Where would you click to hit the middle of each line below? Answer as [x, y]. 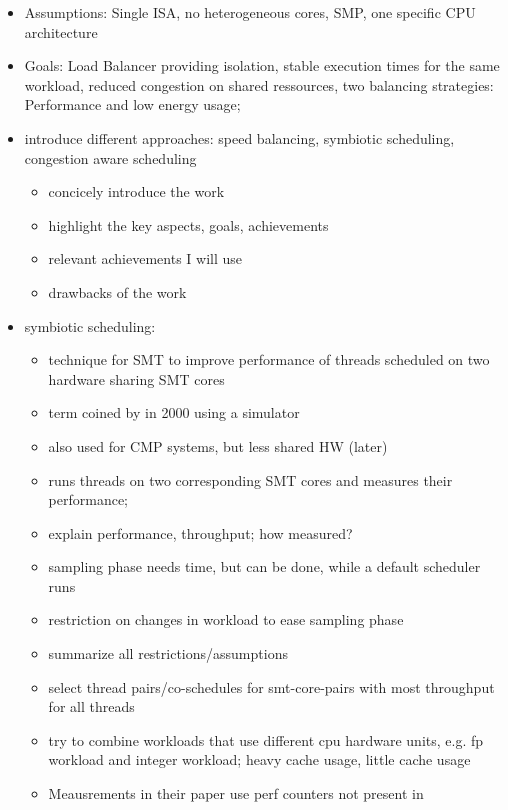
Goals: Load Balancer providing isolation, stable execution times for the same [262, 65]
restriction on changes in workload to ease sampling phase [226, 619]
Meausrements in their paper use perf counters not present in [236, 793]
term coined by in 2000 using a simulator [174, 412]
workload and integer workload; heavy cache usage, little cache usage [259, 759]
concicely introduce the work [136, 191]
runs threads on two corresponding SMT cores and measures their [250, 479]
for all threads [91, 706]
